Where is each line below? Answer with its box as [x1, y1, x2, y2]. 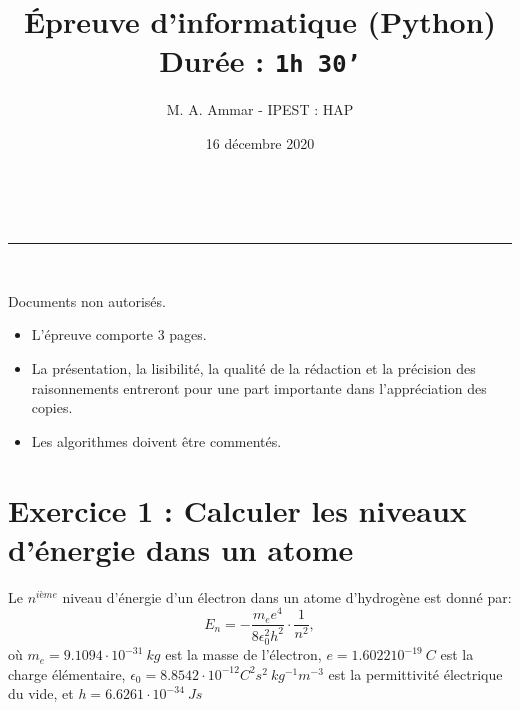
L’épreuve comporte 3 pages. [31, 324, 207, 345]
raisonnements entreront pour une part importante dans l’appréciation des [31, 377, 487, 398]
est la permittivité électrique [328, 663, 503, 684]
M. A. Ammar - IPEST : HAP [166, 99, 354, 120]
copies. [31, 397, 73, 418]
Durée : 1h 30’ [159, 40, 361, 81]
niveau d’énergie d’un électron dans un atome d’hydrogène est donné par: [62, 586, 512, 607]
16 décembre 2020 [205, 133, 315, 154]
